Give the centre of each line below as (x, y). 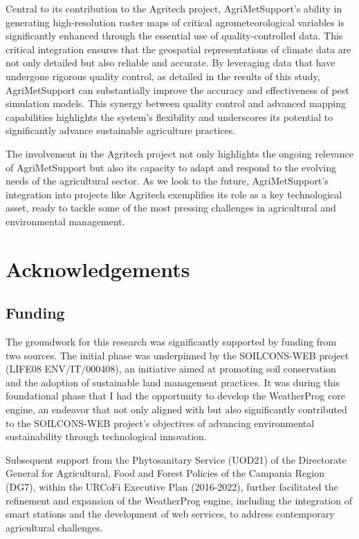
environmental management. (65, 221)
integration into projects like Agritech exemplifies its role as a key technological (174, 194)
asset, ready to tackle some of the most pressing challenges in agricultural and (171, 208)
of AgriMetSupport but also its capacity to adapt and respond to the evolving (171, 167)
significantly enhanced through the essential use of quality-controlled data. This (174, 36)
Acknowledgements (98, 268)
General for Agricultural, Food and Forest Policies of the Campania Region (165, 473)
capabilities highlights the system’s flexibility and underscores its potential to (169, 116)
